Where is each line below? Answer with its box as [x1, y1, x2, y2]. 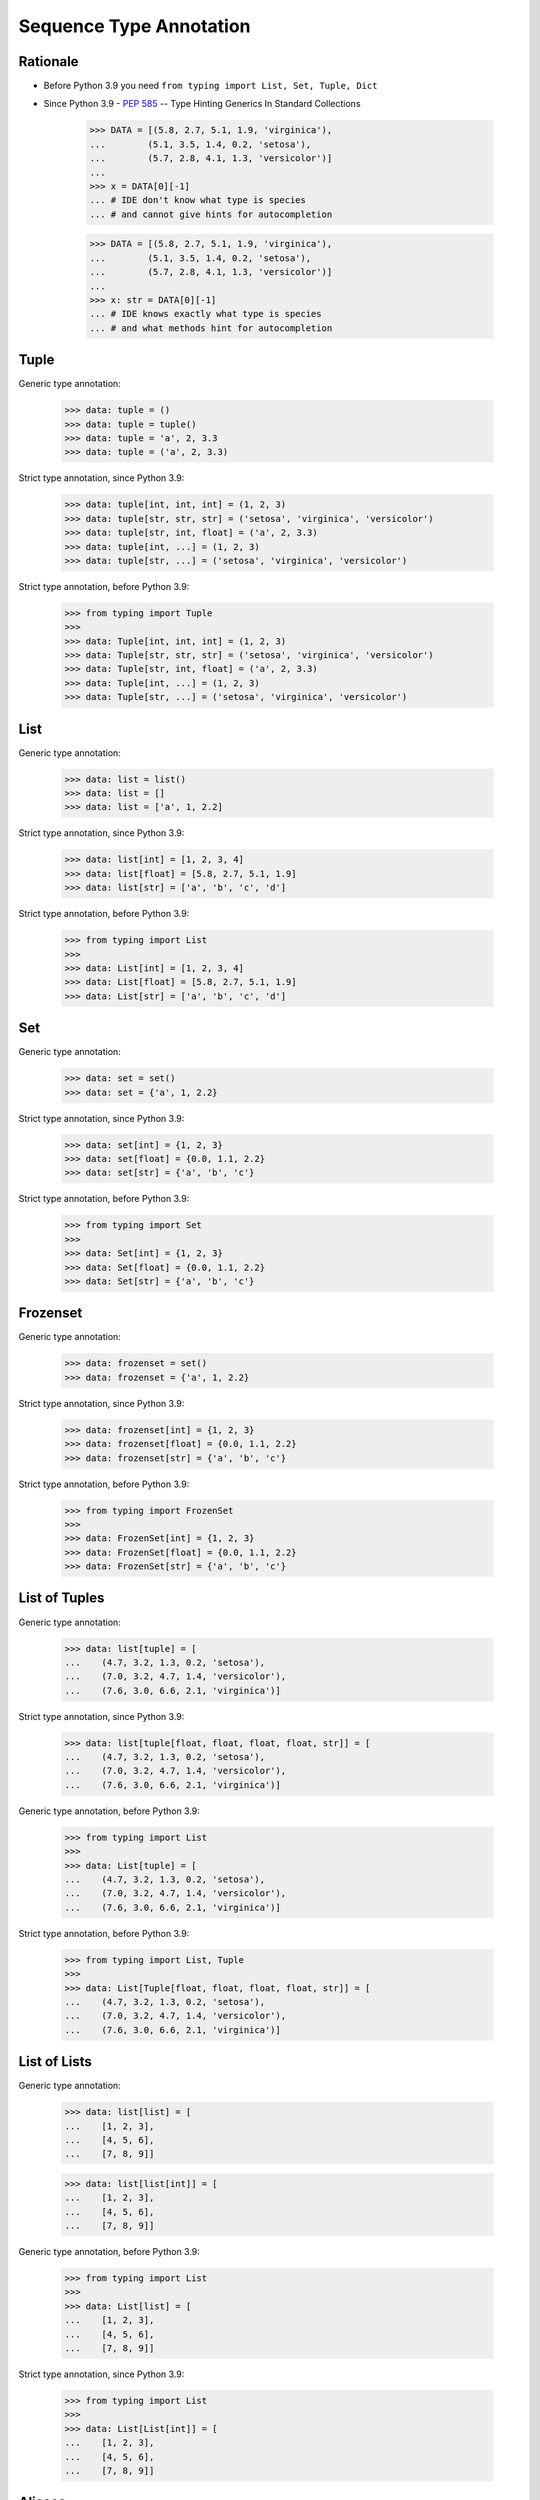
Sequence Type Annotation [18, 15, 251, 37]
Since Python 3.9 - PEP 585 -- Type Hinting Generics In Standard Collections [43, 98, 361, 110]
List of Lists [18, 2053, 92, 2070]
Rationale [18, 53, 79, 70]
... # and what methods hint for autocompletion [89, 322, 333, 334]
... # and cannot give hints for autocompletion [89, 208, 333, 220]
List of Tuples [18, 1590, 105, 1607]
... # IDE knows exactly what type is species [89, 308, 322, 320]
